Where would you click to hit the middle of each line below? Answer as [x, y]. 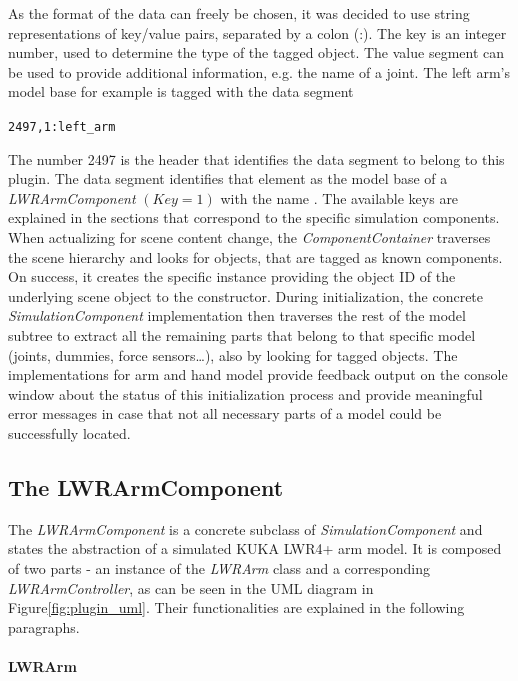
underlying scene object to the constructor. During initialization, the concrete [246, 295]
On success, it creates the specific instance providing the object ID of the [232, 276]
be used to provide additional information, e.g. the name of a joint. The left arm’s [259, 71]
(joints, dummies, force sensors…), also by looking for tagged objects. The [233, 354]
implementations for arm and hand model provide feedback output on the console [258, 374]
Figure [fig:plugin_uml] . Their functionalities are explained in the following [236, 607]
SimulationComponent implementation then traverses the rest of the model [237, 315]
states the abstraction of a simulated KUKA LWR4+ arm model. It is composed [255, 548]
